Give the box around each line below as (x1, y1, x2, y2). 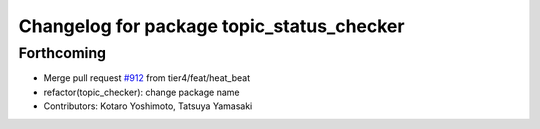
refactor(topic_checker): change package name (43, 86, 240, 98)
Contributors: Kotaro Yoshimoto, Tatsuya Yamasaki (43, 100, 253, 112)
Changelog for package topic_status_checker (18, 15, 405, 37)
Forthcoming (18, 44, 107, 62)
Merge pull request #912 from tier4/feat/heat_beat (43, 72, 251, 84)
